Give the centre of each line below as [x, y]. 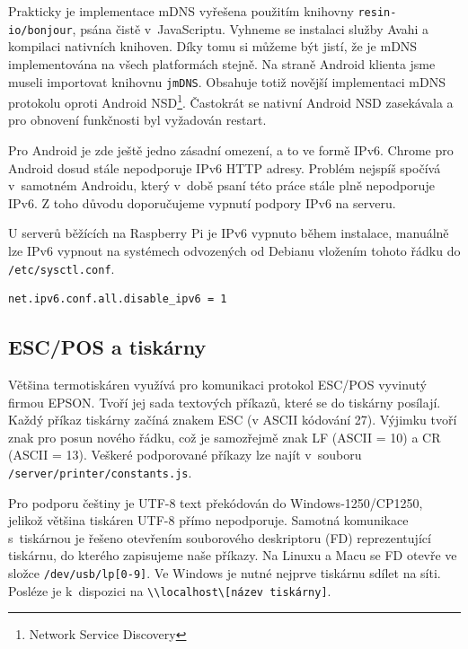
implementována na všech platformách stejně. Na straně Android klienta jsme [222, 63]
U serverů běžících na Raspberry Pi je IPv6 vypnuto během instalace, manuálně [229, 233]
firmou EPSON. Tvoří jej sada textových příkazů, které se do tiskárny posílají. [225, 402]
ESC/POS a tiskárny [107, 347]
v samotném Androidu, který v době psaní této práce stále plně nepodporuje [221, 185]
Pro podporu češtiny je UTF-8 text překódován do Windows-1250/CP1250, [216, 502]
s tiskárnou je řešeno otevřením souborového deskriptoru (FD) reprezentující [220, 537]
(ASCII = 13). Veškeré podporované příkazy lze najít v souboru [185, 455]
